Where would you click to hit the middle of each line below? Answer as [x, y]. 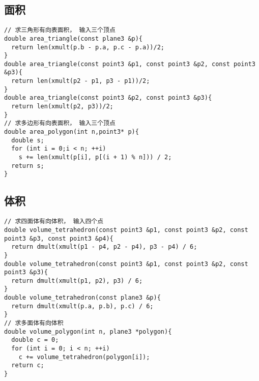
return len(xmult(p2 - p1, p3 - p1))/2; [81, 81]
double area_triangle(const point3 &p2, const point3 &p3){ [108, 98]
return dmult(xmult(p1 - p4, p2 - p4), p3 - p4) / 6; [104, 247]
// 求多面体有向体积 [34, 323]
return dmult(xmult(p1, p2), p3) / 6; [77, 281]
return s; [28, 166]
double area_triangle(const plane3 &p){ [74, 38]
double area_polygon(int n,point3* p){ [71, 132]
